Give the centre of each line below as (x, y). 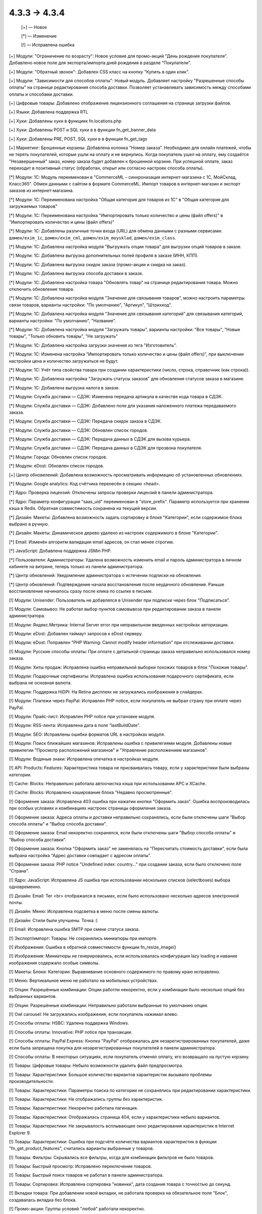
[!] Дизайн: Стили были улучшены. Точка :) (53, 920)
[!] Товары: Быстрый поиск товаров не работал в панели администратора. (86, 1175)
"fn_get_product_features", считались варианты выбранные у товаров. (82, 1148)
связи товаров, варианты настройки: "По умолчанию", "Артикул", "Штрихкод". (90, 305)
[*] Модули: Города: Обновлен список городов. (58, 457)
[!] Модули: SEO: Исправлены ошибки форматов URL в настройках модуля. (87, 734)
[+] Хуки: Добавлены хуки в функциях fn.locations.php (65, 121)
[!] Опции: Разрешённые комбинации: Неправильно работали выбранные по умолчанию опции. (109, 1005)
